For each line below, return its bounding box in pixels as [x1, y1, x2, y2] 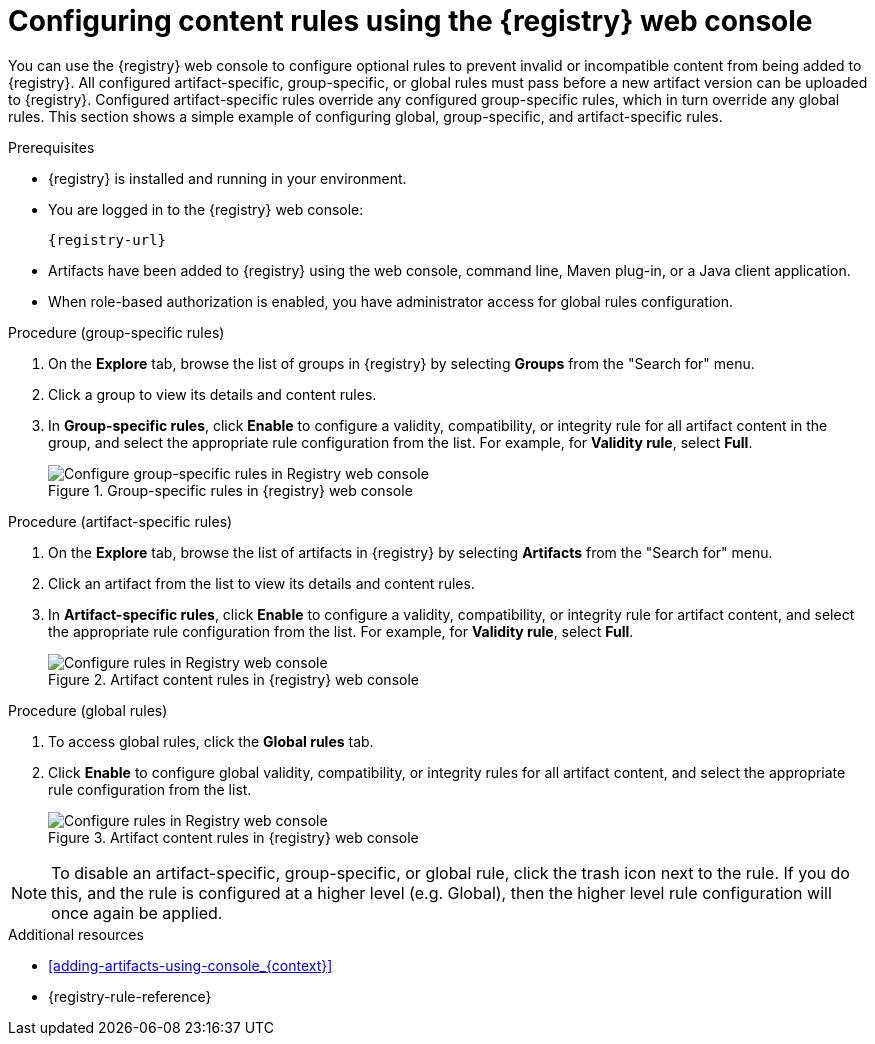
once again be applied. [51, 902, 223, 923]
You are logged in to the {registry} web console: [48, 200, 364, 218]
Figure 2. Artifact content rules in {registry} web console [48, 670, 419, 688]
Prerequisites [8, 138, 95, 156]
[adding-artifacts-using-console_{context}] [48, 956, 333, 974]
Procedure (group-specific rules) [8, 323, 225, 341]
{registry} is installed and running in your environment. [48, 169, 407, 187]
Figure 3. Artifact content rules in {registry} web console [48, 828, 419, 846]
